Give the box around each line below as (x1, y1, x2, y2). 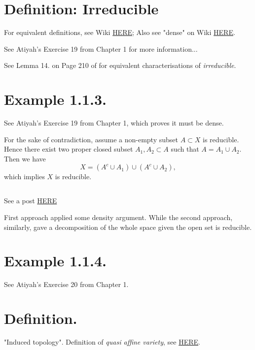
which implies (4, 171, 45, 182)
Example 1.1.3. (4, 89, 107, 109)
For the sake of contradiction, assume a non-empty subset (4, 134, 178, 144)
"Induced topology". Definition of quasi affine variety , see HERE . (4, 337, 200, 347)
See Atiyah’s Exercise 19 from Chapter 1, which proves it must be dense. (4, 118, 224, 128)
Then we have (4, 153, 46, 163)
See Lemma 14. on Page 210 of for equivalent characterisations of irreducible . (4, 60, 236, 70)
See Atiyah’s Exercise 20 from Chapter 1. (4, 279, 129, 289)
